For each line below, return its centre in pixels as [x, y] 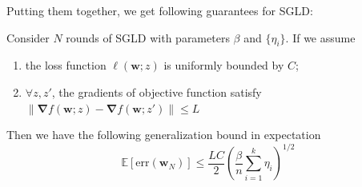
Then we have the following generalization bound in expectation [164, 135]
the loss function [66, 65]
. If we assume [320, 37]
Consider [28, 37]
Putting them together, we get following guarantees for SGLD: [160, 10]
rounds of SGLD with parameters [148, 37]
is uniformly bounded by [224, 65]
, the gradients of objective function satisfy [157, 92]
